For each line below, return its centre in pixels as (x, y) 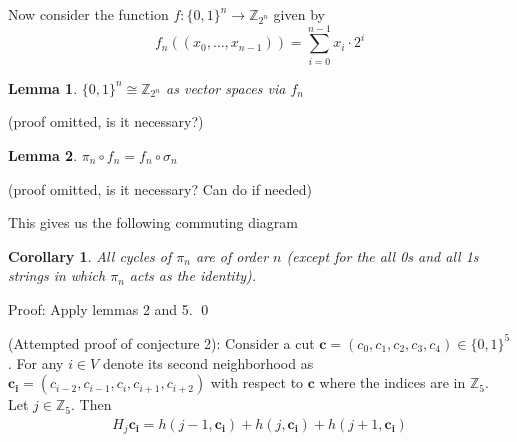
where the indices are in (392, 382)
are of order (232, 255)
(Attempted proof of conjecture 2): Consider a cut (161, 342)
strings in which (57, 275)
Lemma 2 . (43, 154)
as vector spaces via (226, 87)
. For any (36, 362)
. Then (91, 404)
